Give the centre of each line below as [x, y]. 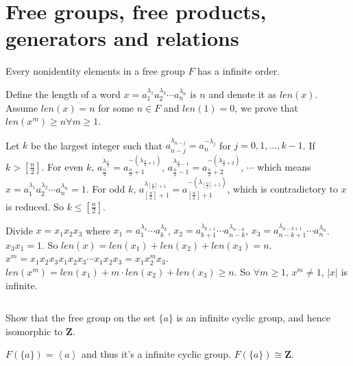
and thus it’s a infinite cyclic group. [157, 354]
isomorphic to [34, 331]
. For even [62, 166]
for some [116, 107]
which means [284, 166]
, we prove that [266, 107]
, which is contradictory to [283, 189]
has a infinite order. [239, 71]
